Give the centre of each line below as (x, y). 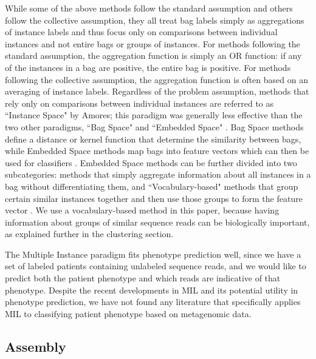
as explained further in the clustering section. (89, 234)
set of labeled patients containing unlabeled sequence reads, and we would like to (156, 266)
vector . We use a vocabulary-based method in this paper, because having (142, 210)
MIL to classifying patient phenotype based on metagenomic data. (128, 313)
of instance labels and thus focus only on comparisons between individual (141, 32)
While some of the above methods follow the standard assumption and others (149, 8)
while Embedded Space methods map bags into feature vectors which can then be (157, 151)
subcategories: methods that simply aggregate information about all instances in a (158, 174)
